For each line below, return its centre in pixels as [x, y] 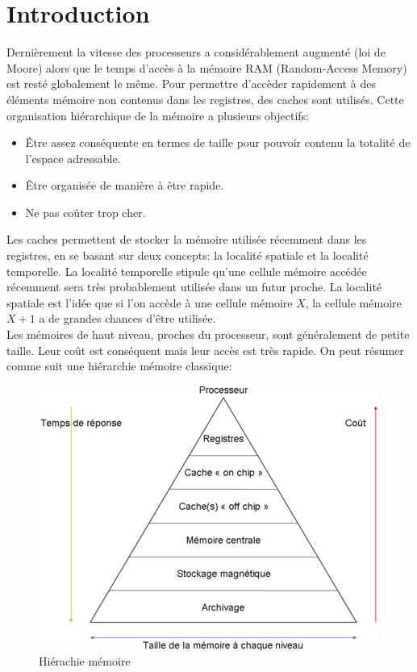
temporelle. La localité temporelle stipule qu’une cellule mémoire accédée [187, 271]
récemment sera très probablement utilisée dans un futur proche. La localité [194, 287]
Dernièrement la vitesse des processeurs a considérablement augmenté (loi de [196, 52]
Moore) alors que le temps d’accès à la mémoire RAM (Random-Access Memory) [207, 67]
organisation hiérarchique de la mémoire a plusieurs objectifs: [158, 115]
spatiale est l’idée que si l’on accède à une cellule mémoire [150, 302]
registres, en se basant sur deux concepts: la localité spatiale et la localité [188, 255]
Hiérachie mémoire [85, 661]
